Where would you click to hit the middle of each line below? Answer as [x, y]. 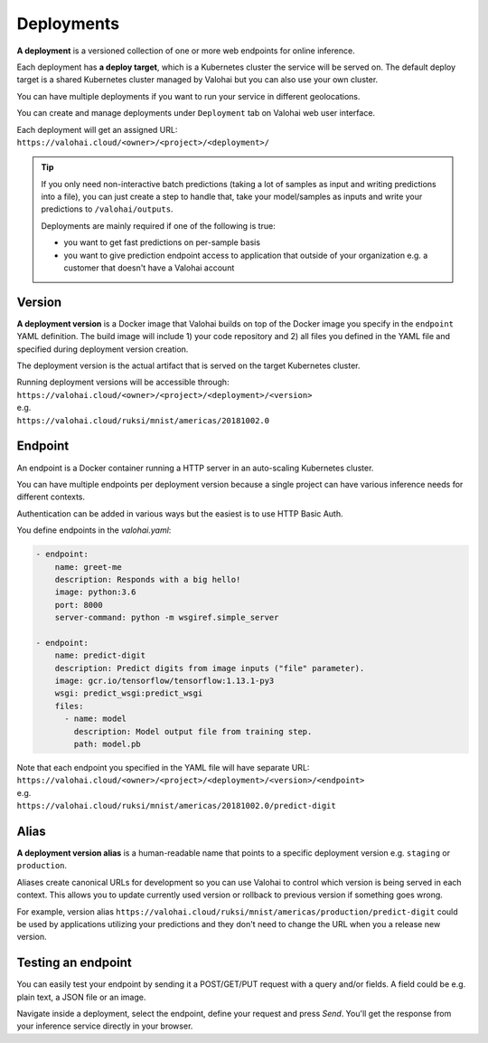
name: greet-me [88, 567]
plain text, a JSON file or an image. [81, 997]
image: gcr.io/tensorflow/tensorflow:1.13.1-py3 [164, 681]
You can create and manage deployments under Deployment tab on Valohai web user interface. [196, 113]
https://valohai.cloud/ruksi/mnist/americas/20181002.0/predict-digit [176, 806]
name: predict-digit [100, 655]
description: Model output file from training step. [193, 731]
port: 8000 [79, 605]
